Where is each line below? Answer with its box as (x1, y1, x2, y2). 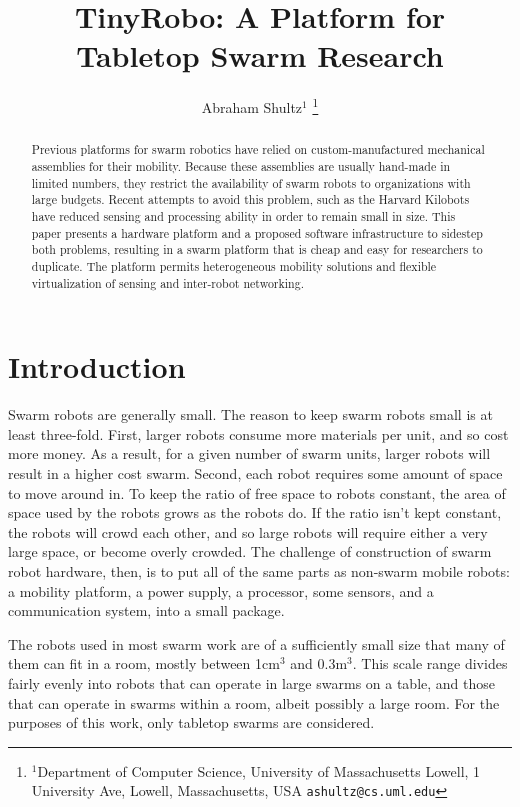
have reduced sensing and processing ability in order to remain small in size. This (31, 207, 456, 224)
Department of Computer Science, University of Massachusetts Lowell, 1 (37, 760, 481, 781)
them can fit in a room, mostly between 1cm (8, 653, 280, 674)
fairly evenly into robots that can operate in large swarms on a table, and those (8, 672, 496, 693)
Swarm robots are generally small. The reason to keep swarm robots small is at (8, 404, 493, 425)
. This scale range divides (352, 653, 508, 674)
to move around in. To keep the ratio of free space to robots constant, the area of (8, 482, 506, 503)
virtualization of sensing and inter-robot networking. (31, 274, 304, 291)
